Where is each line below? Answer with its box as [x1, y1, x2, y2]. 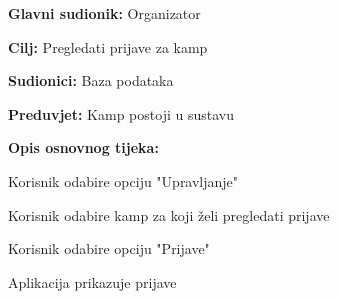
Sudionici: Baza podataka [8, 70, 174, 91]
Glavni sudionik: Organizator [8, 3, 201, 23]
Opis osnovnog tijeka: [8, 137, 159, 158]
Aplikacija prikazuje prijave [8, 271, 177, 292]
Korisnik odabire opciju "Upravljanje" [8, 170, 239, 191]
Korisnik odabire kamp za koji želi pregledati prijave [8, 204, 330, 225]
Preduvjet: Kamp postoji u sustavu [8, 103, 234, 124]
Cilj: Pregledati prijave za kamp [8, 36, 208, 57]
